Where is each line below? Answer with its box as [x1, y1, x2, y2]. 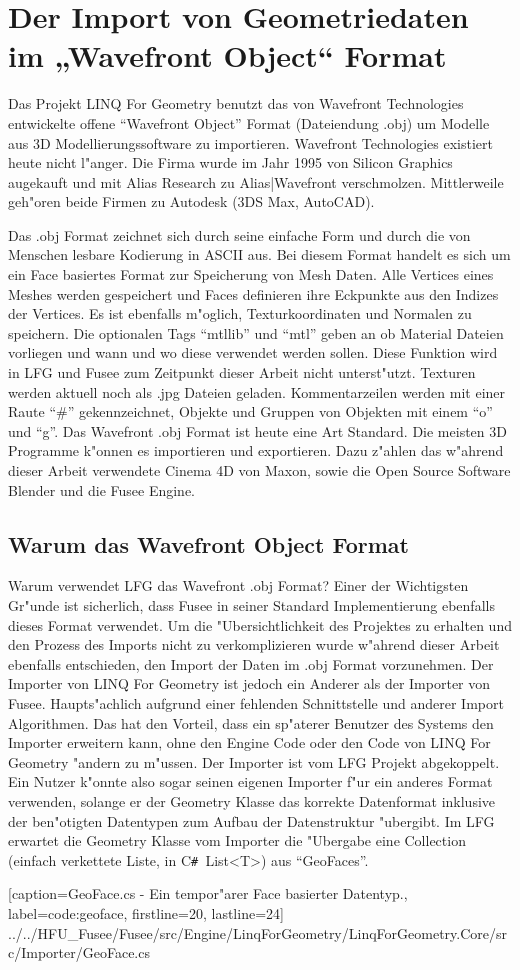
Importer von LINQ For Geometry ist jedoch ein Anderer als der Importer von [8, 673, 491, 694]
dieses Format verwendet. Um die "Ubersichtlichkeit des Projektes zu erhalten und [8, 614, 512, 635]
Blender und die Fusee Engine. [8, 479, 195, 500]
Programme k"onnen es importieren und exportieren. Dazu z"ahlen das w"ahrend [8, 440, 504, 461]
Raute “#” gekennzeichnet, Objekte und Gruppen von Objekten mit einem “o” [8, 401, 493, 422]
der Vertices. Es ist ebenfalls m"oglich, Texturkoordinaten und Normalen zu [8, 303, 472, 324]
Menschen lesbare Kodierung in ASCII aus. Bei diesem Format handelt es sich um [8, 244, 511, 265]
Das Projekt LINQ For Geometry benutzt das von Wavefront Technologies [8, 93, 464, 114]
